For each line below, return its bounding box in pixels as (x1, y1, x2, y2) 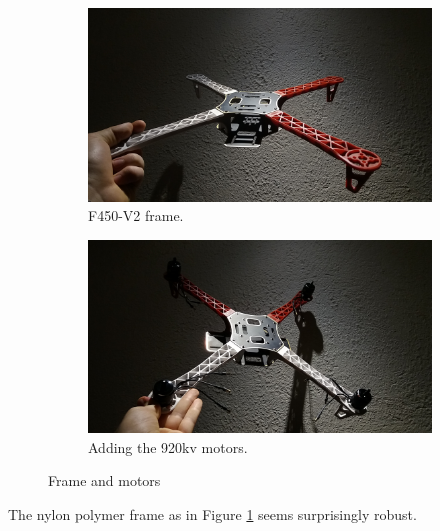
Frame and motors (48, 470, 161, 491)
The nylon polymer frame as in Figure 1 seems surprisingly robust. (8, 503, 417, 524)
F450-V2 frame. (88, 205, 184, 226)
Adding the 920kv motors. (88, 436, 248, 457)
